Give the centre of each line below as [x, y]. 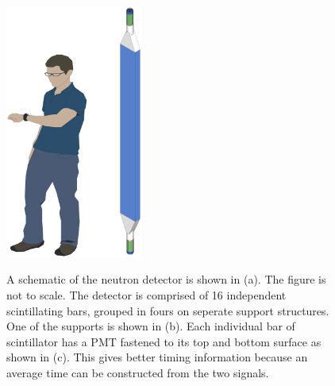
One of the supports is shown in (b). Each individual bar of [151, 326]
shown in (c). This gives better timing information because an [157, 357]
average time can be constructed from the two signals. [138, 372]
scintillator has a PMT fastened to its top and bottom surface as [164, 341]
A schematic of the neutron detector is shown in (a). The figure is [166, 279]
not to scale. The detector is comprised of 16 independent [146, 294]
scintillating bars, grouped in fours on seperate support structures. [168, 310]
